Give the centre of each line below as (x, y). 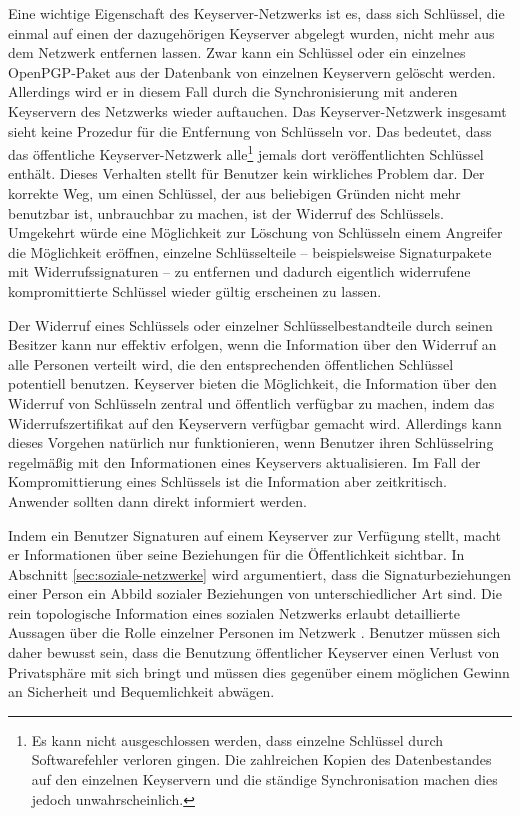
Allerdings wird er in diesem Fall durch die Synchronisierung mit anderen (233, 91)
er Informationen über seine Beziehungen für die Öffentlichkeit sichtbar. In (236, 554)
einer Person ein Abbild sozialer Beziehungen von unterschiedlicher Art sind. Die (255, 593)
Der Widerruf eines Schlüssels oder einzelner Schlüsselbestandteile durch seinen (250, 324)
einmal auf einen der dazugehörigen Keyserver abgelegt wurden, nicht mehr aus (251, 32)
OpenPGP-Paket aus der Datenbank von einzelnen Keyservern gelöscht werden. (252, 71)
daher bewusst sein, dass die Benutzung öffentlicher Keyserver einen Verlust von (254, 652)
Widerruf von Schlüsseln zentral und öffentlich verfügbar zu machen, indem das (251, 402)
